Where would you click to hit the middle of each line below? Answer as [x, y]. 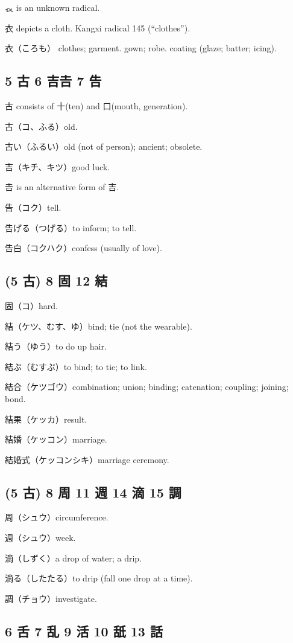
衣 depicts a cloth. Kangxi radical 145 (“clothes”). [98, 27]
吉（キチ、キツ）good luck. [58, 166]
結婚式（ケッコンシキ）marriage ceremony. [87, 459]
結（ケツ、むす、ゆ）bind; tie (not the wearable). [99, 326]
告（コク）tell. [33, 207]
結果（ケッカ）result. [46, 419]
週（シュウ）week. [40, 538]
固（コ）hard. [31, 305]
